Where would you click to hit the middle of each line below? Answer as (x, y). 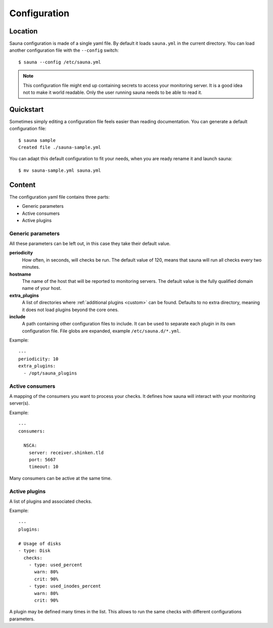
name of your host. (42, 288)
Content (22, 185)
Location (24, 31)
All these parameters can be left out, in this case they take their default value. (90, 244)
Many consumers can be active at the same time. (61, 478)
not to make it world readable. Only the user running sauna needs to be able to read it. (112, 93)
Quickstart (27, 109)
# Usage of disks (40, 543)
